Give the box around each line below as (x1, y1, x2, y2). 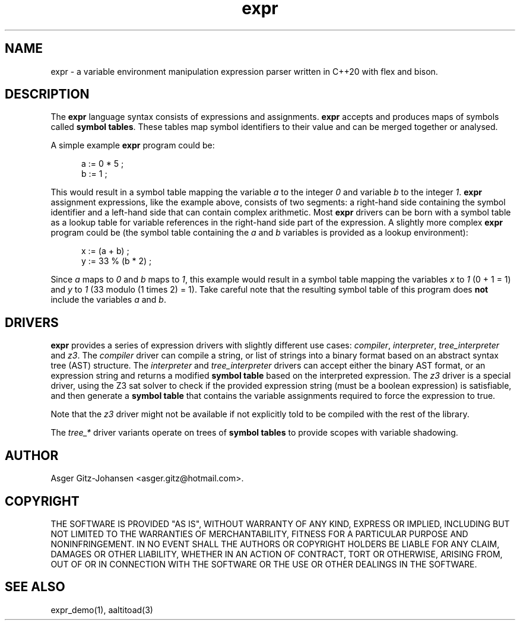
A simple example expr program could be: (50, 140, 215, 151)
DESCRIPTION (5, 87, 90, 102)
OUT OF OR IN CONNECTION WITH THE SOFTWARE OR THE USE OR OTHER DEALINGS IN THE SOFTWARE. (50, 559, 477, 569)
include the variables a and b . (50, 294, 166, 305)
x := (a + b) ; (81, 246, 129, 256)
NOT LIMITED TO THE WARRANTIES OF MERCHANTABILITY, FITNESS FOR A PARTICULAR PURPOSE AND (50, 528, 468, 539)
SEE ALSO (5, 579, 65, 595)
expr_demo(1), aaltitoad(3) (50, 604, 153, 615)
